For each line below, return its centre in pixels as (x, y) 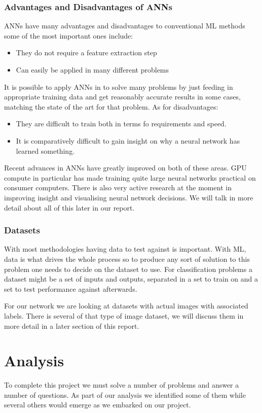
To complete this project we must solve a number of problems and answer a (122, 385)
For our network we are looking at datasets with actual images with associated (126, 306)
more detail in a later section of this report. (72, 325)
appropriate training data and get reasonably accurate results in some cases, (122, 97)
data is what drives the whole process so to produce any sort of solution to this (127, 259)
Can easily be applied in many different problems (92, 70)
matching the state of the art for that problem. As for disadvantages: (111, 106)
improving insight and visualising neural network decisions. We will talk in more (129, 197)
